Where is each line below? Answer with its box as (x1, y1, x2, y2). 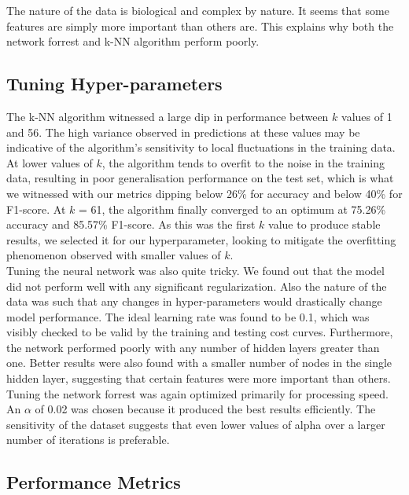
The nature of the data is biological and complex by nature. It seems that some (6, 2, 389, 18)
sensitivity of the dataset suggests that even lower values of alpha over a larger (6, 416, 385, 432)
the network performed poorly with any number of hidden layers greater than (6, 339, 380, 355)
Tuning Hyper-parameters (6, 71, 223, 96)
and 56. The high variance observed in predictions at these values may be (6, 123, 360, 140)
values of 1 (341, 108, 392, 124)
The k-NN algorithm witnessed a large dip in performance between (6, 108, 329, 124)
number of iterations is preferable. (6, 431, 170, 448)
